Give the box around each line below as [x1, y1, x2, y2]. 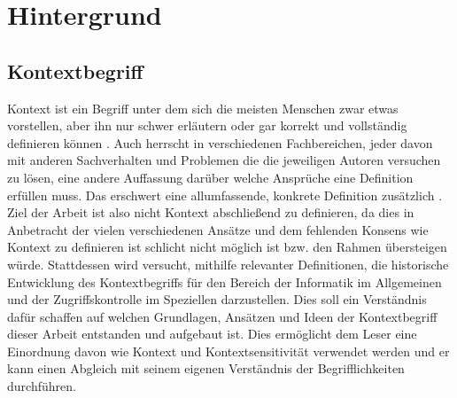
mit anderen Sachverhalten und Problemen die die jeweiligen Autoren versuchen [7, 151, 441, 169]
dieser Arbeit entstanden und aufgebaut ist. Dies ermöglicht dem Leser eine [7, 324, 417, 343]
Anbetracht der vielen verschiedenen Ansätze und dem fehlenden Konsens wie [7, 220, 429, 238]
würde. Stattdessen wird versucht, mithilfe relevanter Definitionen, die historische [7, 254, 449, 273]
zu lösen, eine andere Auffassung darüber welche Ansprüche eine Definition [7, 168, 414, 186]
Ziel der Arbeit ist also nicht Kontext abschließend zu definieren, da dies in [7, 203, 414, 222]
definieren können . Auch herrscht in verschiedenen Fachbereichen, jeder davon [7, 133, 433, 152]
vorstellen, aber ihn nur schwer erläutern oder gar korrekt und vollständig [7, 116, 407, 135]
